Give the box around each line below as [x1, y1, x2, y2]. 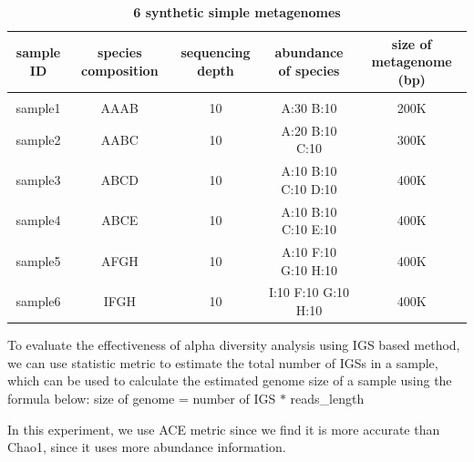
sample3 [15, 169, 61, 189]
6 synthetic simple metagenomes [133, 3, 341, 21]
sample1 [15, 98, 61, 117]
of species [278, 60, 340, 79]
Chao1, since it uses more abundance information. [7, 437, 286, 457]
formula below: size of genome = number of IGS [7, 388, 276, 407]
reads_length [290, 388, 365, 407]
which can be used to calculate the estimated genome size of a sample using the [7, 371, 452, 390]
